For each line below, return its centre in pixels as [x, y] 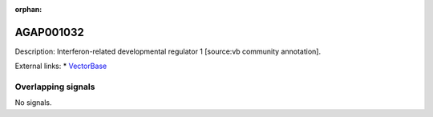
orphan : [28, 9]
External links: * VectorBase [61, 66]
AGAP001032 [49, 32]
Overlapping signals [55, 87]
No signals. [33, 103]
